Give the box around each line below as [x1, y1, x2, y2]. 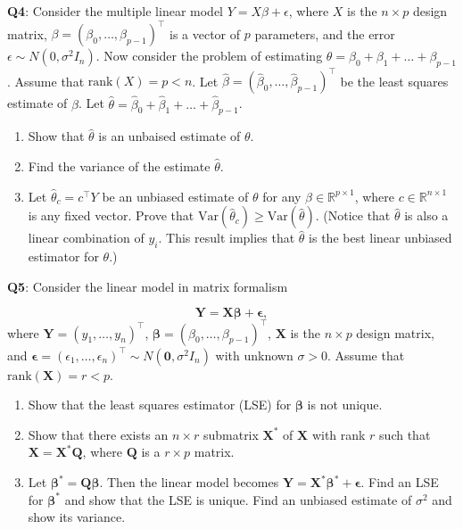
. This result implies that [158, 228, 295, 247]
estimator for [28, 246, 99, 265]
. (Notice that [315, 206, 391, 225]
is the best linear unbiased [309, 228, 452, 247]
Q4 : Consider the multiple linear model [7, 2, 223, 20]
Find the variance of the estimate [28, 157, 211, 175]
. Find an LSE [360, 473, 439, 492]
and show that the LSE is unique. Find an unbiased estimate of [64, 490, 412, 508]
